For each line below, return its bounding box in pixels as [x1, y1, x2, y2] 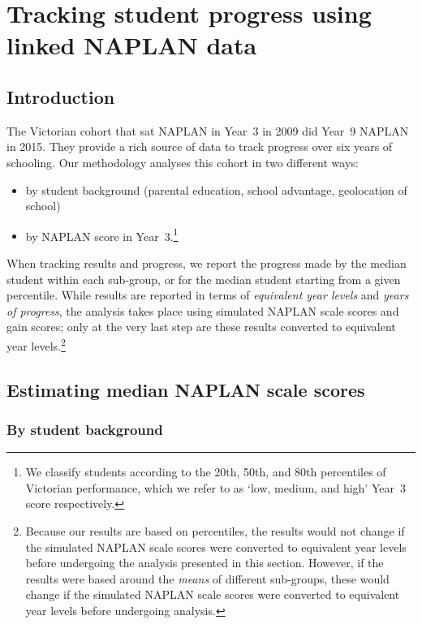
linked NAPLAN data [6, 28, 257, 62]
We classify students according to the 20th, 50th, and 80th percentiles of [25, 463, 386, 480]
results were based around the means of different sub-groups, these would [25, 570, 390, 587]
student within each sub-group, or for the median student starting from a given [6, 270, 401, 287]
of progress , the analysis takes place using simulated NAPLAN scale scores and [6, 302, 399, 319]
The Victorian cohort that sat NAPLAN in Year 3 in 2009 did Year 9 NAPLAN [6, 122, 409, 139]
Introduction [6, 84, 115, 109]
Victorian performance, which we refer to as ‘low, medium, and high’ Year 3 [25, 479, 406, 496]
